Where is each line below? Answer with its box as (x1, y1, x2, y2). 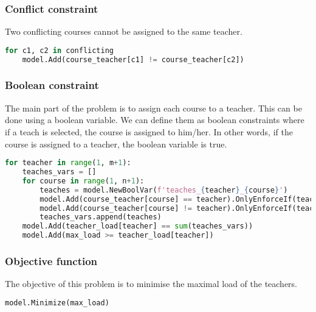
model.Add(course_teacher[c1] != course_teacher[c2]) (22, 55, 244, 64)
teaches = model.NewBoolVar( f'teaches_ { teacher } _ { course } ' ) (39, 185, 288, 194)
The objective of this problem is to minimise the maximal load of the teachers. (5, 277, 298, 290)
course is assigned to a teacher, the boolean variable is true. (5, 137, 227, 150)
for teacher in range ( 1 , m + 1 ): (5, 158, 131, 168)
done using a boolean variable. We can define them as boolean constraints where (5, 113, 304, 126)
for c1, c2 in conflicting (5, 46, 114, 55)
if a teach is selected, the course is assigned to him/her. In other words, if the (5, 125, 293, 138)
